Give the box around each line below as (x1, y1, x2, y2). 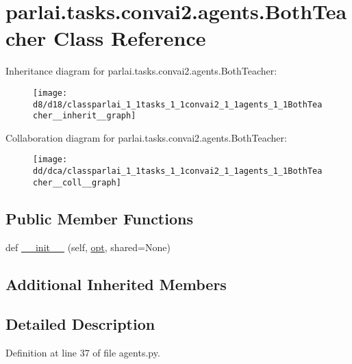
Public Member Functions (5, 207, 193, 229)
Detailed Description (5, 313, 155, 335)
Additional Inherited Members (5, 273, 227, 294)
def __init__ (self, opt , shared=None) (5, 239, 171, 254)
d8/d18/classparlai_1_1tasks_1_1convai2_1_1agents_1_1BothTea (33, 99, 323, 109)
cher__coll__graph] (33, 177, 121, 187)
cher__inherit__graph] (33, 111, 136, 121)
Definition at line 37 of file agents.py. (5, 346, 160, 360)
